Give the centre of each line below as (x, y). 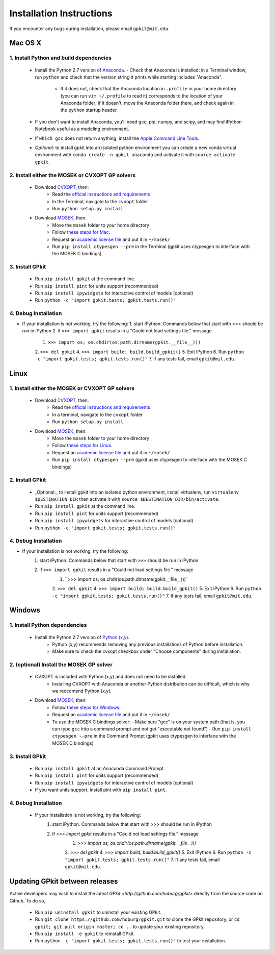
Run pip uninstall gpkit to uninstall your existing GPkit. (98, 912)
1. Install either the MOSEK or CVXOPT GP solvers (72, 388)
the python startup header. (89, 110)
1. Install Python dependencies (48, 625)
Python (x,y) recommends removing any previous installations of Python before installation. (148, 644)
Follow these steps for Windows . (86, 707)
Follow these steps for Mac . (81, 232)
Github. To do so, (28, 900)
